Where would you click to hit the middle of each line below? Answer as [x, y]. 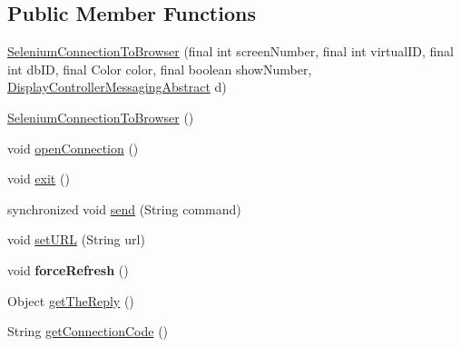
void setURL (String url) [76, 239]
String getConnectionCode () [88, 331]
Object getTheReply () [71, 300]
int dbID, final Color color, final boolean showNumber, [160, 69]
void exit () [39, 178]
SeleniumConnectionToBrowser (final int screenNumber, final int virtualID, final [230, 51]
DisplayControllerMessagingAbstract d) [117, 87]
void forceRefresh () [68, 269]
